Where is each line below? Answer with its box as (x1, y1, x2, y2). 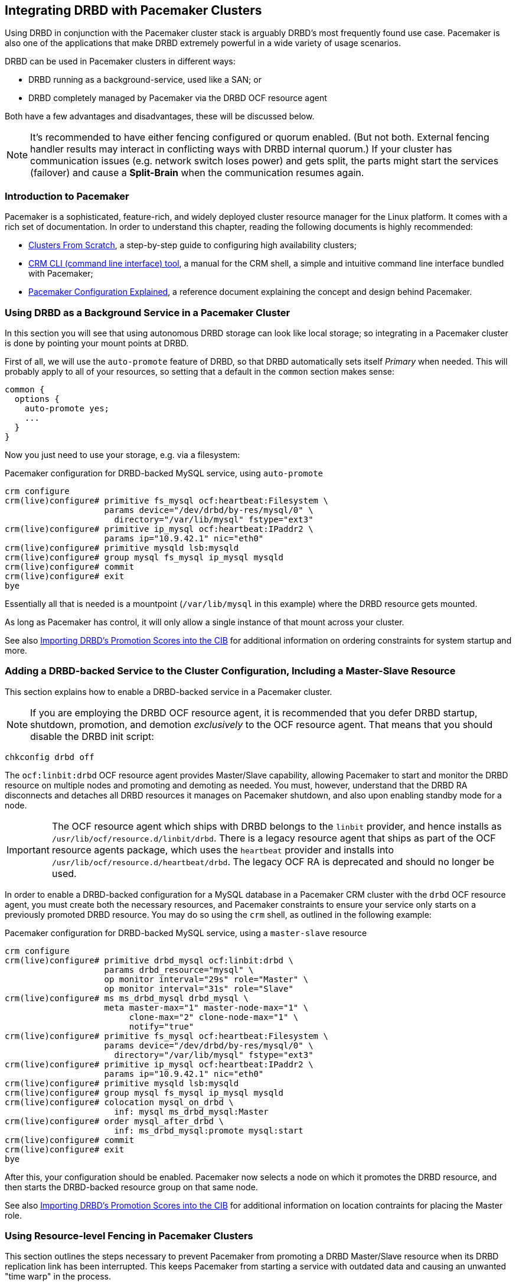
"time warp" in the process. (5, 1271, 112, 1282)
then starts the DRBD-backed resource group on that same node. (5, 1181, 258, 1192)
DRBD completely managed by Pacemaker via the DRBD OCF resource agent (28, 93, 327, 103)
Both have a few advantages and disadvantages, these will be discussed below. (5, 111, 315, 122)
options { (14, 394, 60, 404)
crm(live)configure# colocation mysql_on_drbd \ (5, 1097, 234, 1107)
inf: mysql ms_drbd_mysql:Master (114, 1106, 269, 1116)
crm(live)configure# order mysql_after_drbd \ (5, 1116, 224, 1126)
